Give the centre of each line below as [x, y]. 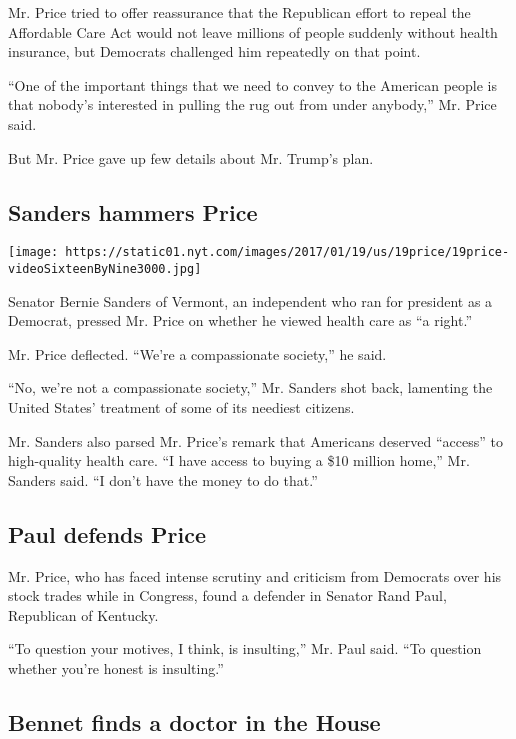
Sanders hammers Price [133, 211]
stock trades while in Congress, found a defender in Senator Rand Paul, [227, 595]
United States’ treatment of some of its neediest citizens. [181, 407]
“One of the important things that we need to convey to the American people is [253, 84]
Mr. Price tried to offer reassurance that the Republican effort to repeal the [239, 12]
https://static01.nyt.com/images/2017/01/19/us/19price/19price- [287, 252]
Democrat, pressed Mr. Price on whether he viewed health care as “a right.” [240, 320]
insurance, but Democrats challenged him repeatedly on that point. [214, 51]
